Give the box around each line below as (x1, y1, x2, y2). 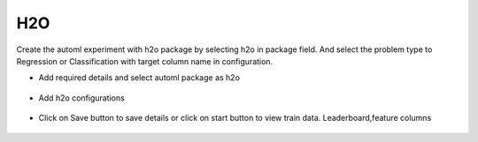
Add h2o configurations (38, 93, 126, 103)
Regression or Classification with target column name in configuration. (16, 56, 274, 66)
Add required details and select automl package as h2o (38, 72, 241, 83)
